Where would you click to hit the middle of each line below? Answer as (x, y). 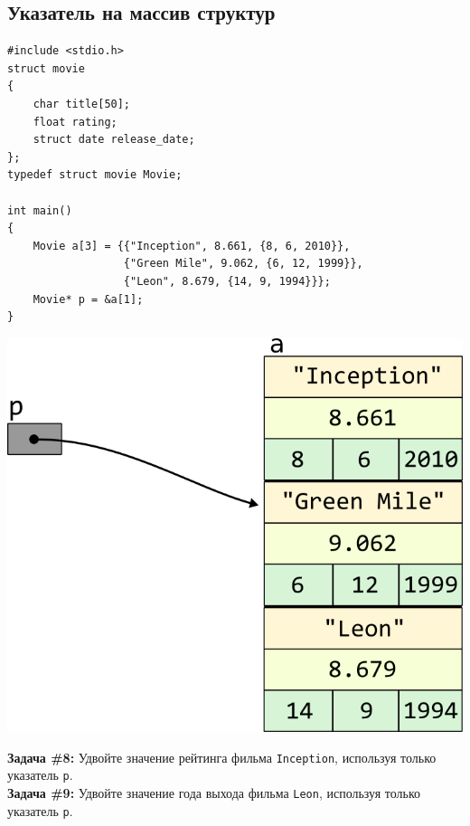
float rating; (75, 122)
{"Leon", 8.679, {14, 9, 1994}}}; (227, 281)
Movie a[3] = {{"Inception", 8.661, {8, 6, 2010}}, (192, 246)
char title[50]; (82, 104)
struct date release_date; (114, 140)
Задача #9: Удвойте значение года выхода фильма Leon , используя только (214, 792)
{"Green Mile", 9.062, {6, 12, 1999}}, (243, 264)
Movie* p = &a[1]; (88, 299)
